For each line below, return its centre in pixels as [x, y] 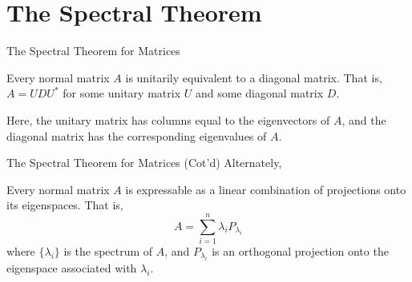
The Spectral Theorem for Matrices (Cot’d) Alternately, [144, 163]
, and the [364, 119]
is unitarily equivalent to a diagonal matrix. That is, [254, 77]
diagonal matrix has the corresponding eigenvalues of [137, 135]
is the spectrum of [108, 251]
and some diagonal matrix [259, 93]
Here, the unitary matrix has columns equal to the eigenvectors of [168, 119]
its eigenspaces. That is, [65, 205]
